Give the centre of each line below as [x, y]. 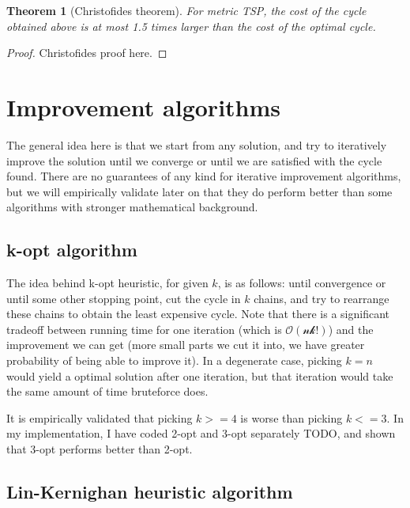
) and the [351, 329]
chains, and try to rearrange [322, 298]
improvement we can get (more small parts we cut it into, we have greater [186, 345]
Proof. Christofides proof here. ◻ [87, 53]
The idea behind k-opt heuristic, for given [107, 283]
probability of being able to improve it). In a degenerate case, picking [174, 360]
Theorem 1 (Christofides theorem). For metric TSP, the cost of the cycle [186, 10]
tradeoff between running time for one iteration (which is [144, 329]
